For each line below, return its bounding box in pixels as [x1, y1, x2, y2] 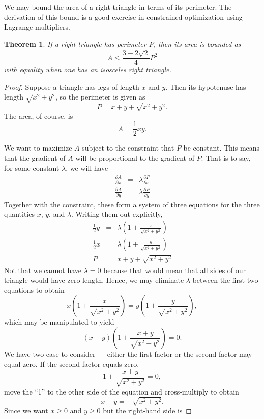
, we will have [66, 162, 108, 173]
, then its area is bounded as [153, 38, 241, 49]
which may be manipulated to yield [4, 316, 114, 327]
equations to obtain [4, 284, 65, 295]
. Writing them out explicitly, [71, 209, 163, 219]
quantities [4, 209, 35, 219]
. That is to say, [201, 152, 251, 163]
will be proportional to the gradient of [75, 152, 194, 163]
